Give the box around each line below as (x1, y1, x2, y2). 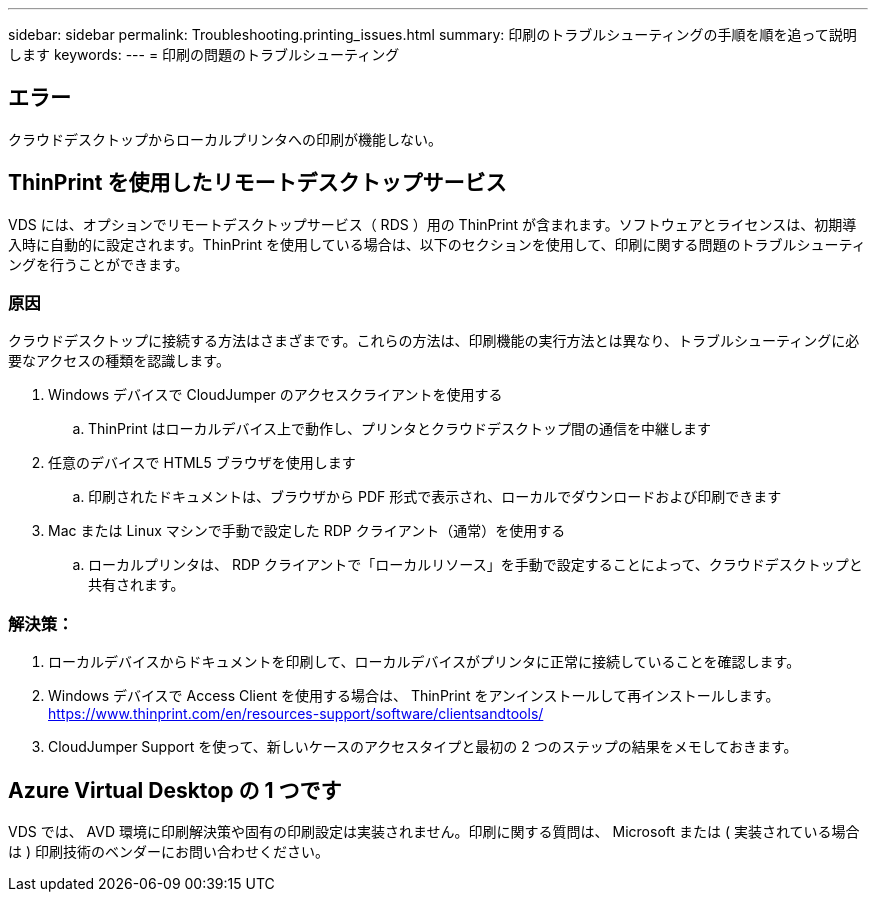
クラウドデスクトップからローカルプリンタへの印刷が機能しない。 (8, 130, 442, 148)
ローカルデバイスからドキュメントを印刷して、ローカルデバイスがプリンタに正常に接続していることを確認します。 (48, 653, 801, 671)
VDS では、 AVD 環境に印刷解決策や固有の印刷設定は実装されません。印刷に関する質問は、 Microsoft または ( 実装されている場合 (8, 823, 860, 841)
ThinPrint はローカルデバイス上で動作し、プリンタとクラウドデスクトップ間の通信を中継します (88, 420, 712, 438)
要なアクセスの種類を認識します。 (8, 352, 230, 370)
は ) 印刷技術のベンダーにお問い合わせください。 (8, 843, 329, 861)
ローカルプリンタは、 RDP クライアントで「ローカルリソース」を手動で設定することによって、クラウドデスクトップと (88, 556, 863, 574)
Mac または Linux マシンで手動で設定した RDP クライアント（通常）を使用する (48, 522, 566, 540)
